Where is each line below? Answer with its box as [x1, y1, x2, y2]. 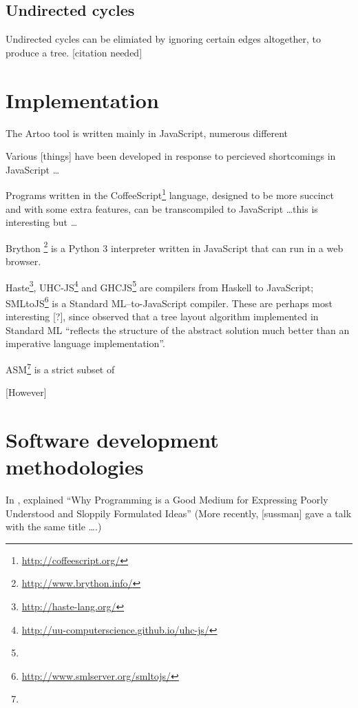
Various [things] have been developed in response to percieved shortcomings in [6, 149, 336, 163]
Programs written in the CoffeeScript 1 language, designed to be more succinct [6, 186, 335, 202]
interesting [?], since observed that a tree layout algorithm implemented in [6, 309, 319, 324]
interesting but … [6, 215, 78, 229]
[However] [6, 385, 47, 399]
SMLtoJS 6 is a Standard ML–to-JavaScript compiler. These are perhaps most [6, 293, 333, 310]
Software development [6, 425, 219, 453]
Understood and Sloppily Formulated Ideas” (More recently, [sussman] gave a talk [6, 506, 352, 520]
